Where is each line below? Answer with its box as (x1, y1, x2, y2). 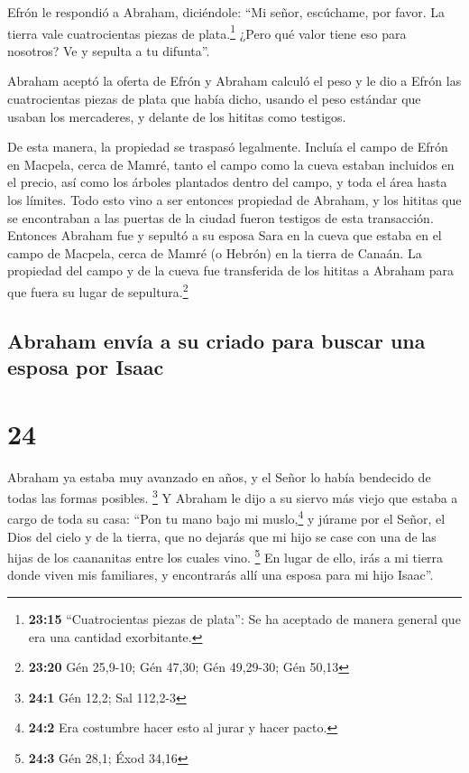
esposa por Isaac (7, 353, 164, 380)
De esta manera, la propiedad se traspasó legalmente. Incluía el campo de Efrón (7, 137, 448, 156)
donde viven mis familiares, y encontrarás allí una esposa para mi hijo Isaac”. (7, 565, 434, 584)
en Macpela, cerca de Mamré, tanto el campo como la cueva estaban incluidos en (7, 154, 455, 173)
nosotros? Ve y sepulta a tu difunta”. (7, 41, 210, 60)
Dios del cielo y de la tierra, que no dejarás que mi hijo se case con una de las (7, 526, 437, 545)
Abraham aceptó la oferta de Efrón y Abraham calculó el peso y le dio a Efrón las (7, 71, 462, 90)
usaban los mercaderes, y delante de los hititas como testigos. (7, 107, 346, 126)
